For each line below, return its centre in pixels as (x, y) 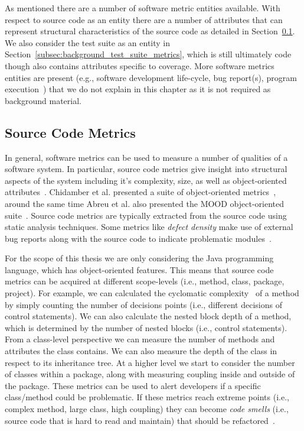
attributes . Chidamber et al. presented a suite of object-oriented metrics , (140, 192)
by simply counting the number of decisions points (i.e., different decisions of (143, 304)
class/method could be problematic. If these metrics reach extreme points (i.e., (147, 397)
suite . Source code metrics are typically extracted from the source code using (146, 215)
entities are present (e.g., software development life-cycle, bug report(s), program (151, 77)
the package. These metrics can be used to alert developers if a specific (133, 385)
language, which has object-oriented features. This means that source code (139, 269)
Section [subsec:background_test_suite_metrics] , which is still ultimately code (148, 54)
